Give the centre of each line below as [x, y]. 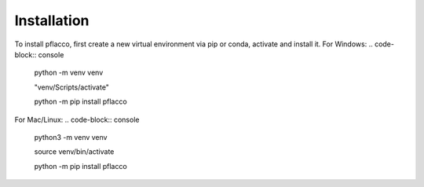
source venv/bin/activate [74, 152]
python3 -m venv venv [71, 137]
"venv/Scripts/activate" [72, 87]
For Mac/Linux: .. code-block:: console [77, 119]
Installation [52, 20]
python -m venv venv [69, 73]
